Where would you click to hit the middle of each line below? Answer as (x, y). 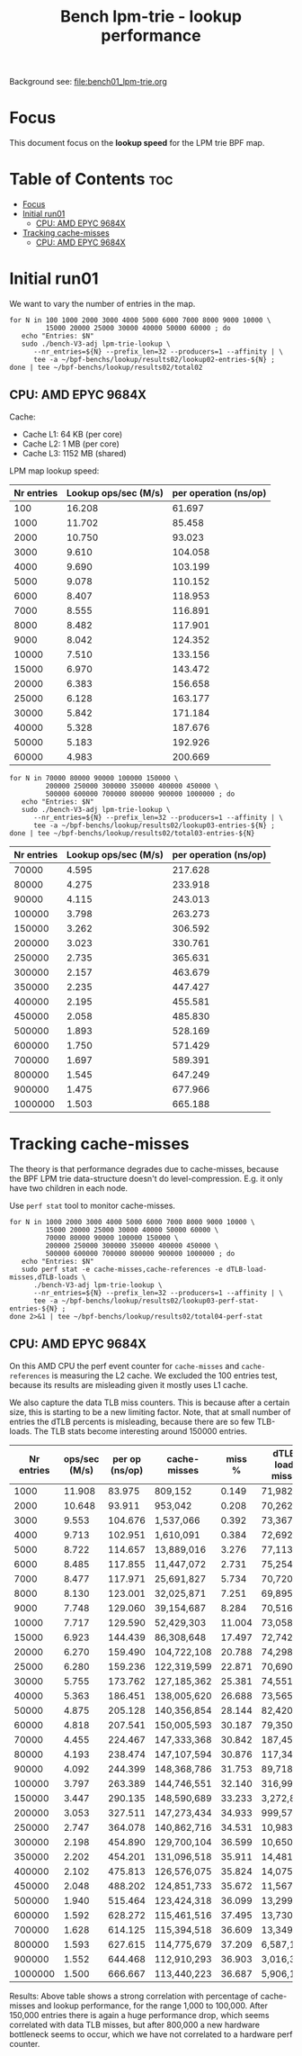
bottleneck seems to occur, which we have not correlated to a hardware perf (151, 2034)
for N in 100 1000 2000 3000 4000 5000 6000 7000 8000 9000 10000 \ (140, 320)
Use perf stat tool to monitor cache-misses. (92, 1205)
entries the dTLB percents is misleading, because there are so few (132, 1421)
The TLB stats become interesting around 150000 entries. (140, 1431)
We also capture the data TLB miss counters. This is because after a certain (150, 1402)
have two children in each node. (69, 1188)
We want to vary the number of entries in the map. (102, 304)
